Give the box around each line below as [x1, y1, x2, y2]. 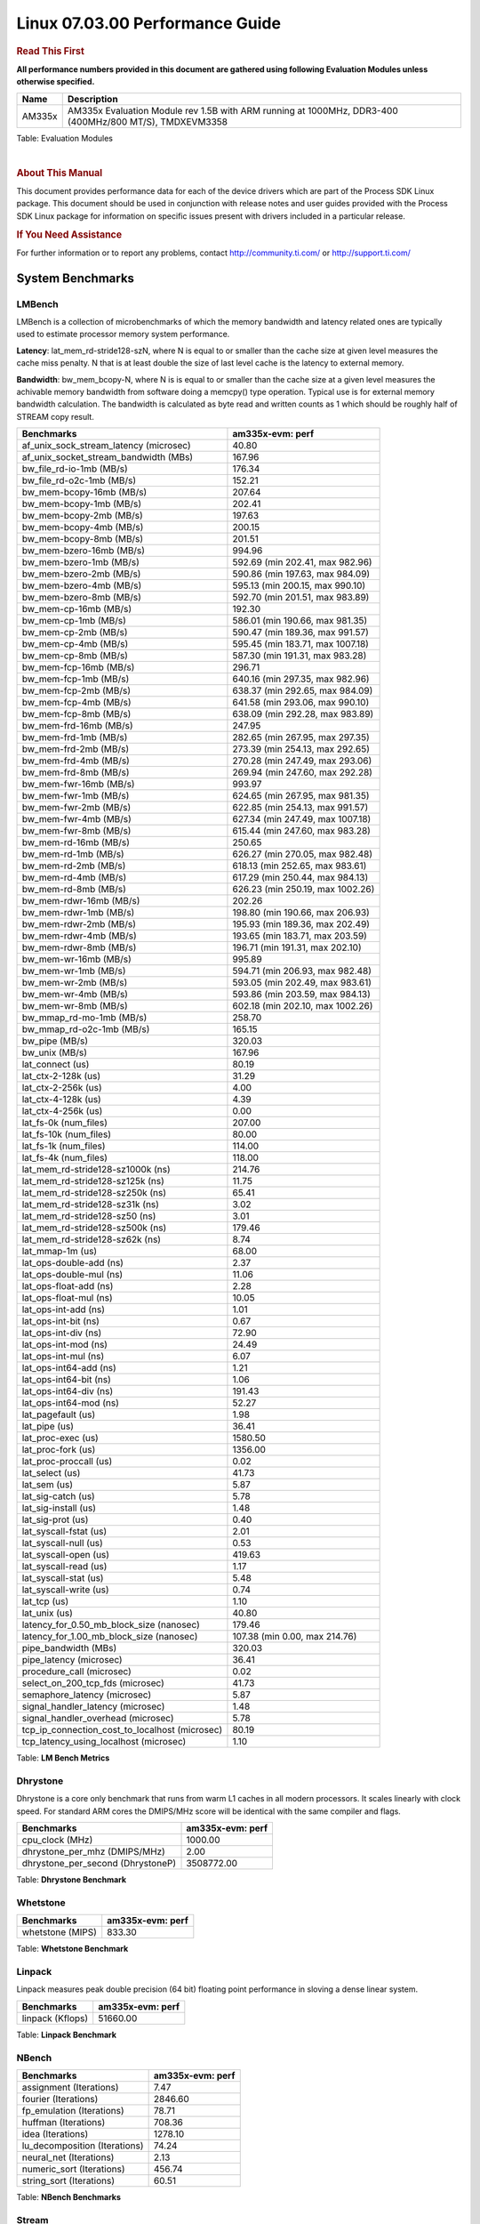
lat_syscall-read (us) [21, 1560, 108, 1573]
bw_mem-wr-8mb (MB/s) [21, 1000, 128, 1012]
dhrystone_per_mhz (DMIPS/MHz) [21, 1846, 166, 1858]
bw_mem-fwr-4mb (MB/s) [21, 813, 132, 826]
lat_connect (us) [21, 1059, 90, 1071]
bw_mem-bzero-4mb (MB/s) [21, 579, 142, 592]
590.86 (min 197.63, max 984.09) [232, 568, 371, 580]
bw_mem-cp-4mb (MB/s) [21, 638, 129, 650]
